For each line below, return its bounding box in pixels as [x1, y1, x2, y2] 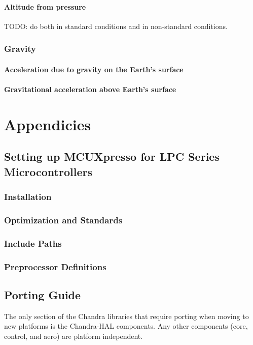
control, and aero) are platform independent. [4, 330, 143, 341]
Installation [4, 190, 52, 203]
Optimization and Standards [4, 213, 123, 226]
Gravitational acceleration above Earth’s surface [4, 84, 176, 95]
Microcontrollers [4, 163, 92, 179]
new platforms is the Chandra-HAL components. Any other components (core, [4, 321, 248, 331]
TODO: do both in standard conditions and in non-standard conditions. [4, 20, 228, 31]
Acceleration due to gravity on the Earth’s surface [4, 64, 184, 74]
